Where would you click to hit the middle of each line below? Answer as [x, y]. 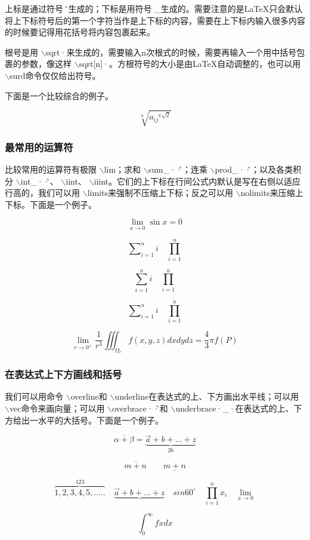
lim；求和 [123, 169]
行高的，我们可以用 [42, 193]
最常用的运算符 [39, 147]
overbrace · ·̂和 [140, 408]
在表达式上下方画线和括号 [63, 374]
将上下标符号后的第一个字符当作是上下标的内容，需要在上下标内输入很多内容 [155, 20]
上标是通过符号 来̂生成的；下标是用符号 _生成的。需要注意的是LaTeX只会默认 [154, 8]
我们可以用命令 [34, 396]
